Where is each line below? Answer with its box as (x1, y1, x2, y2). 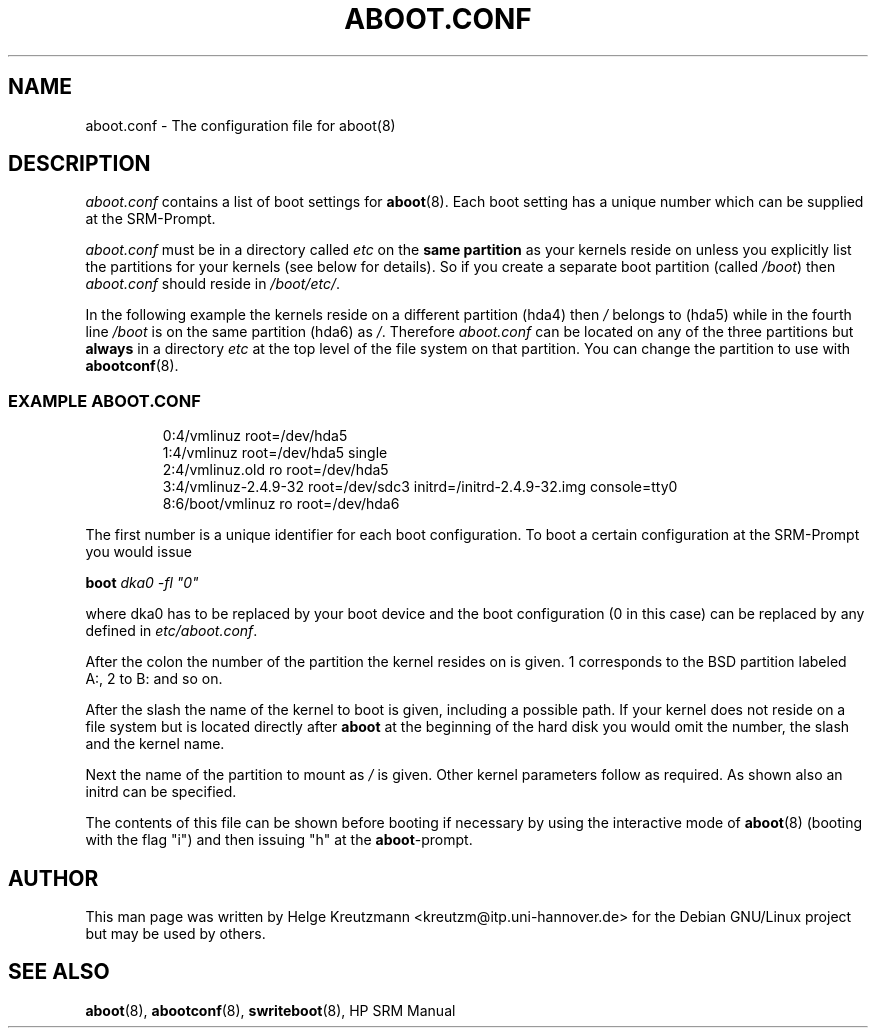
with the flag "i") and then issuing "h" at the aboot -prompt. (85, 831, 473, 849)
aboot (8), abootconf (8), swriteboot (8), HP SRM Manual (85, 1001, 456, 1019)
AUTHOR (8, 865, 99, 891)
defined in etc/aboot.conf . (85, 622, 258, 640)
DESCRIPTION (8, 151, 151, 177)
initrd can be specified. (85, 783, 237, 801)
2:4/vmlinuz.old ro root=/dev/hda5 (162, 461, 389, 479)
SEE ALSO (8, 959, 110, 985)
